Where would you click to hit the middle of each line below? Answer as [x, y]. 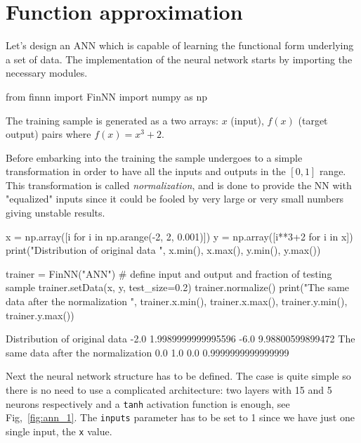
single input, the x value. [59, 431]
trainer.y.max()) [40, 315]
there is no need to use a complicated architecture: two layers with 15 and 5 [169, 390]
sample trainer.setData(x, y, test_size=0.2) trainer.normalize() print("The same [178, 287]
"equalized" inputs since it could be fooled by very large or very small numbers [175, 199]
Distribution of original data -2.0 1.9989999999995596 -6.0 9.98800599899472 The [180, 339]
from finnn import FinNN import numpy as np [107, 96]
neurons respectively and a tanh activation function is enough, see [148, 403]
